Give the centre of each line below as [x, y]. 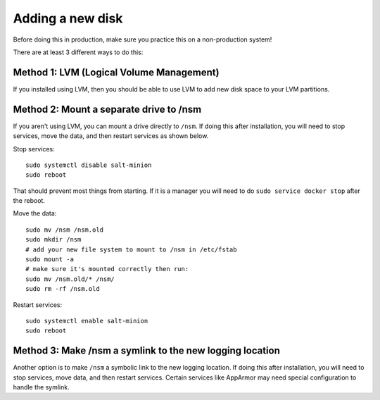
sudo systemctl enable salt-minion [87, 321]
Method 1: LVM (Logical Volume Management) [116, 72]
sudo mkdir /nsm [53, 240]
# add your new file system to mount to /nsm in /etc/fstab [131, 249]
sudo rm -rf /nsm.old [63, 289]
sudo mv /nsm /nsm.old [65, 230]
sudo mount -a [50, 260]
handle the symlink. [41, 387]
